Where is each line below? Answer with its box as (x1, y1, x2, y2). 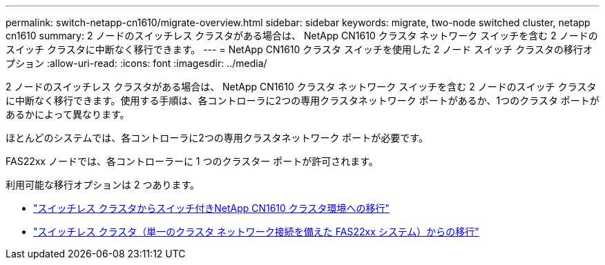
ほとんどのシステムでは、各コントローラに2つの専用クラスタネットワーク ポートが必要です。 (6, 132, 428, 144)
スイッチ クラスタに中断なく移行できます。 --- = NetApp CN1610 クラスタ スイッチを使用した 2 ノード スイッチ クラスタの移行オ (6, 43, 593, 55)
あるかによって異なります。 (6, 108, 130, 120)
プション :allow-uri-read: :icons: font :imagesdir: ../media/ (6, 57, 267, 69)
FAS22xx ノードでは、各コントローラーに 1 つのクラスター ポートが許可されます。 (6, 155, 378, 167)
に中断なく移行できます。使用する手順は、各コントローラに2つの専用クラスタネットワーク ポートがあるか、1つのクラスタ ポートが (6, 95, 599, 106)
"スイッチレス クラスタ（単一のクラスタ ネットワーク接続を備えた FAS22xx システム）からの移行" (33, 226, 479, 237)
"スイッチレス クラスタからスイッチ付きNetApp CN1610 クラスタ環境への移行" (33, 202, 390, 214)
